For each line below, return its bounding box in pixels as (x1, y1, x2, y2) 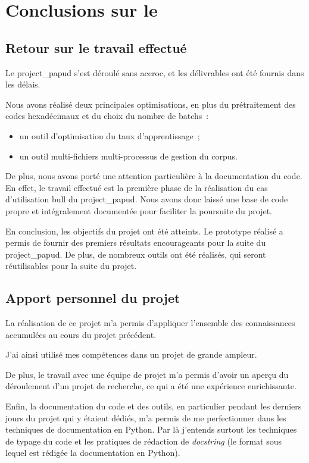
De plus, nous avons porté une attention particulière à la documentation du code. (5, 170, 302, 182)
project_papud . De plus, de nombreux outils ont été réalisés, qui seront (5, 248, 266, 260)
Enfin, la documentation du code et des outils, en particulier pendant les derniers (5, 400, 302, 412)
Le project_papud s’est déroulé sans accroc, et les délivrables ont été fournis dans (5, 66, 304, 79)
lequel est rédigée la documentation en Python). (5, 446, 180, 459)
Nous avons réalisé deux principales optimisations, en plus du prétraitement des (5, 98, 296, 110)
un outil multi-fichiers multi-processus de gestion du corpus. (19, 149, 238, 162)
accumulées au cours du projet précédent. (5, 328, 157, 340)
